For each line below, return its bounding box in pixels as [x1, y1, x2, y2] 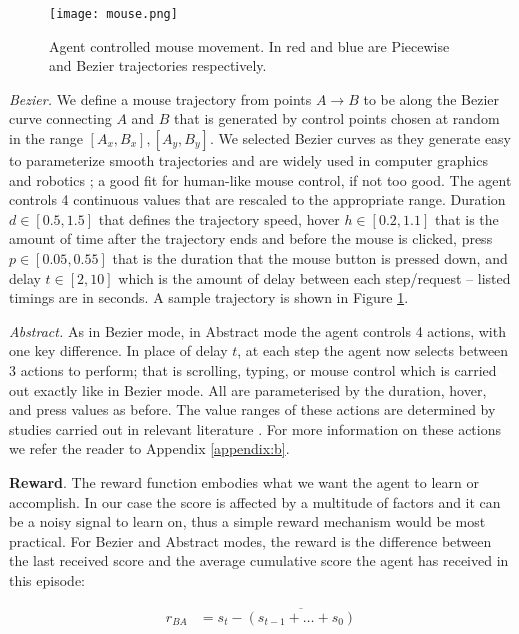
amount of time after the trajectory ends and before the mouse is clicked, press [9, 228, 493, 249]
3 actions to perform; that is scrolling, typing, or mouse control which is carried [9, 359, 497, 380]
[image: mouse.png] [49, 7, 178, 21]
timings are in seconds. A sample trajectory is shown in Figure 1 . [9, 287, 409, 308]
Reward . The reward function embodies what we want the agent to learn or [9, 471, 479, 492]
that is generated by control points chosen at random [174, 108, 500, 129]
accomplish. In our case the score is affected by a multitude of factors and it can [9, 491, 501, 512]
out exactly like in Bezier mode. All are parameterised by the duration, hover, [9, 379, 487, 400]
